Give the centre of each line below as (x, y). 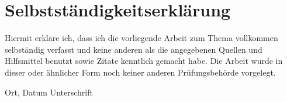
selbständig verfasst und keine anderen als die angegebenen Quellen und (134, 49)
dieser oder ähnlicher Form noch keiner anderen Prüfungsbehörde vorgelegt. (140, 72)
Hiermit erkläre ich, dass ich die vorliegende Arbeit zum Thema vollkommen (141, 38)
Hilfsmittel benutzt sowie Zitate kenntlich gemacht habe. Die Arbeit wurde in (144, 61)
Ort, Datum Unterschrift (49, 92)
